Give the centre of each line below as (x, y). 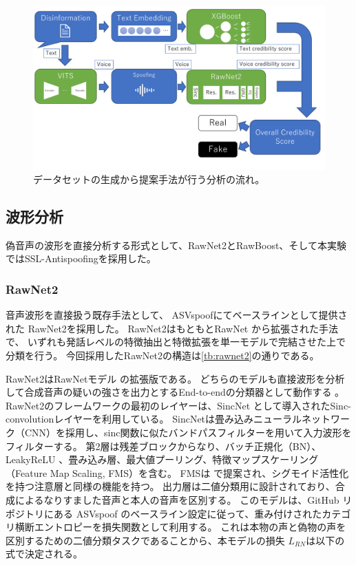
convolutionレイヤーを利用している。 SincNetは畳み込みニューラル (154, 419)
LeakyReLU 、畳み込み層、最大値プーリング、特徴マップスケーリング (162, 459)
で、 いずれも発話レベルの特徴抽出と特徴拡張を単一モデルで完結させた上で (176, 342)
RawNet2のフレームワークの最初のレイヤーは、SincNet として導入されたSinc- (178, 405)
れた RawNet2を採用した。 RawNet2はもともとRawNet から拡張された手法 (172, 328)
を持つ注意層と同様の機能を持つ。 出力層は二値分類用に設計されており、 (170, 486)
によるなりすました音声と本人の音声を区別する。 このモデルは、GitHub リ (184, 500)
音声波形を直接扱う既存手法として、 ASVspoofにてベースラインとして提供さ (177, 315)
